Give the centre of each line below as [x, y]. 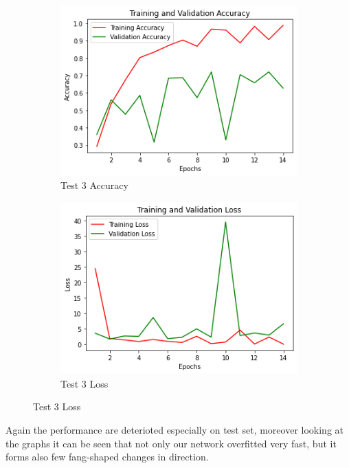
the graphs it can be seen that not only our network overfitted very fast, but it [171, 443]
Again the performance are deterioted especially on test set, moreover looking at [174, 430]
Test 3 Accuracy [94, 185]
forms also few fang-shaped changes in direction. [107, 457]
